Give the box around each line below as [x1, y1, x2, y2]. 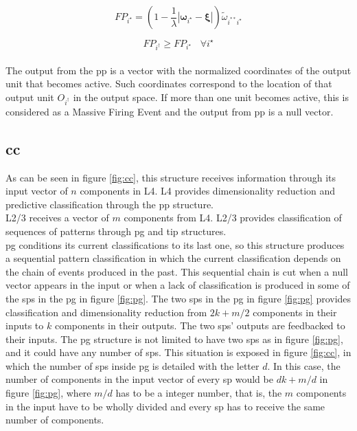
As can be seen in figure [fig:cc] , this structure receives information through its [5, 170, 336, 184]
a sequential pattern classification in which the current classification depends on [5, 251, 341, 265]
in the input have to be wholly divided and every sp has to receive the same [5, 399, 325, 413]
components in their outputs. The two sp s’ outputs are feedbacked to [54, 318, 345, 333]
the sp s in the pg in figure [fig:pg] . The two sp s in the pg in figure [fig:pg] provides [5, 291, 352, 305]
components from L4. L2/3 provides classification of [124, 210, 342, 225]
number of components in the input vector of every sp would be [5, 372, 273, 386]
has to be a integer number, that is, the [115, 386, 282, 400]
